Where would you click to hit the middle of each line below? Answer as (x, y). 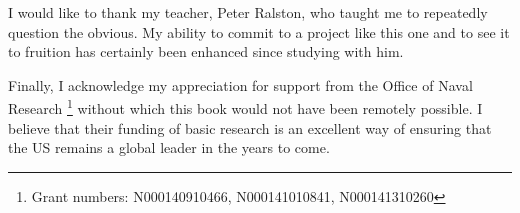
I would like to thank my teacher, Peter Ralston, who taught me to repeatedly (248, 12)
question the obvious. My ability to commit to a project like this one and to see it (259, 31)
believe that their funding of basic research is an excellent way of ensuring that (250, 127)
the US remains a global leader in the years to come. (169, 147)
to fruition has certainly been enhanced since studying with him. (206, 51)
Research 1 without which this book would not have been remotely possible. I (245, 107)
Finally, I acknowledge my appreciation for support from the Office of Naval (240, 84)
